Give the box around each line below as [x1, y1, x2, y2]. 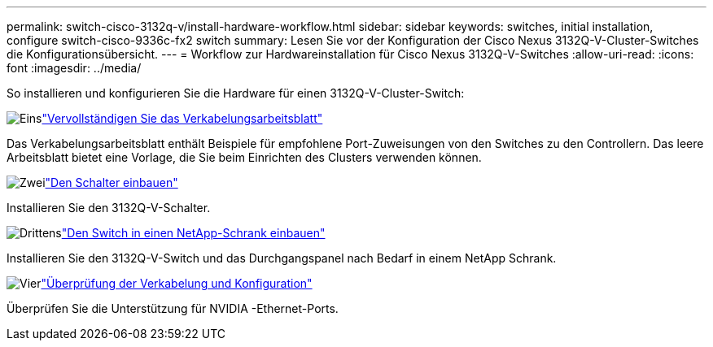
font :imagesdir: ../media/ [7, 61, 142, 75]
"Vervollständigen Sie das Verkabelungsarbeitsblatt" [42, 111, 323, 125]
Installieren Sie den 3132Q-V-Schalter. [7, 201, 211, 215]
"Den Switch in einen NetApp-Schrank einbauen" [61, 226, 326, 240]
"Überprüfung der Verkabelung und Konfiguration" [41, 276, 313, 290]
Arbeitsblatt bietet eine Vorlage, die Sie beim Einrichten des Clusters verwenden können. [7, 150, 482, 164]
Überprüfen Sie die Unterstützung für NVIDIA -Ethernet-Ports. [7, 301, 339, 315]
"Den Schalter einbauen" [45, 176, 178, 189]
